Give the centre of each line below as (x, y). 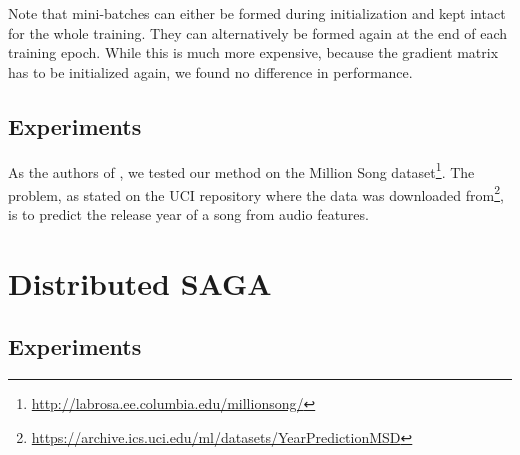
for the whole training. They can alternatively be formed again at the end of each (258, 32)
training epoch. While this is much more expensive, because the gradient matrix (253, 52)
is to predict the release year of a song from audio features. (188, 214)
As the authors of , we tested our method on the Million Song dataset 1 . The (241, 170)
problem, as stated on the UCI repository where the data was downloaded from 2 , (256, 193)
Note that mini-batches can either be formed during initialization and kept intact (257, 13)
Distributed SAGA (140, 282)
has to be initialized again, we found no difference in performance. (210, 71)
